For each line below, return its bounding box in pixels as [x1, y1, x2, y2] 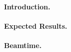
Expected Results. [4, 20, 68, 31]
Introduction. [4, 1, 51, 11]
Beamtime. [4, 40, 42, 50]
